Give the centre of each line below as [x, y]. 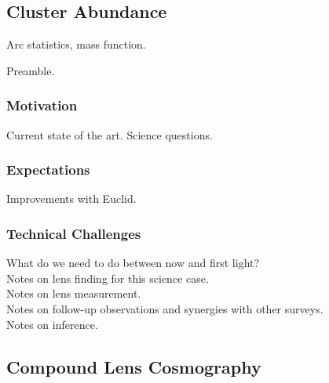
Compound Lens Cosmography [134, 366]
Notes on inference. [52, 324]
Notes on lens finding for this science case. [108, 278]
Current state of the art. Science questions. [110, 134]
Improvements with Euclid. [71, 199]
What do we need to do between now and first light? [133, 263]
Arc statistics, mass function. [76, 44]
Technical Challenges [74, 233]
